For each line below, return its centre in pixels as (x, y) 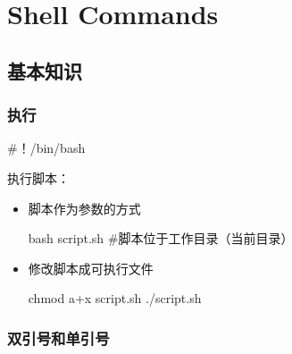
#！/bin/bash (46, 148)
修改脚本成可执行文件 (91, 268)
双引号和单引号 (58, 337)
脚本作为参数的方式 (84, 208)
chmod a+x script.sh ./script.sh (115, 298)
